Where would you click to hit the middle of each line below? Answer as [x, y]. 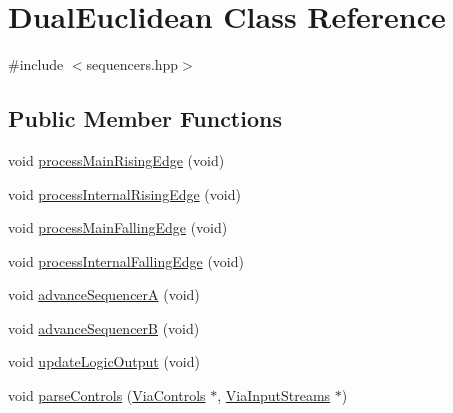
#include [36, 64]
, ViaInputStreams [274, 395]
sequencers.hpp [132, 64]
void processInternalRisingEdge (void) [124, 193]
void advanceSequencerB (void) [104, 327]
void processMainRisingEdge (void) [116, 159]
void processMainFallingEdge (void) [118, 227]
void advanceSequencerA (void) [104, 294]
